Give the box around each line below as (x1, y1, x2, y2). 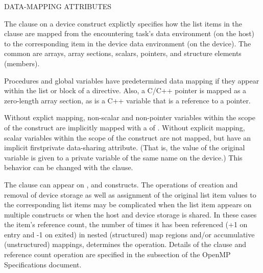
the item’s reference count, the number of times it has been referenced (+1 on (4, 219, 248, 230)
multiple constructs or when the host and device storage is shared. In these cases (4, 209, 257, 220)
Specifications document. (4, 259, 82, 269)
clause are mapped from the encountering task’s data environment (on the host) (4, 28, 255, 39)
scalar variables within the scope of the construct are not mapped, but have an (4, 132, 251, 143)
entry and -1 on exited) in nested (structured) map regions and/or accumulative (4, 229, 255, 239)
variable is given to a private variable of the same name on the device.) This (4, 152, 243, 162)
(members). (4, 58, 40, 68)
